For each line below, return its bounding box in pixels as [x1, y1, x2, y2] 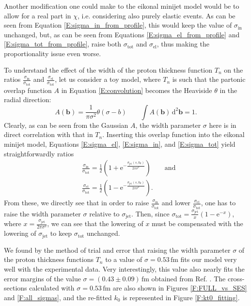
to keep [50, 228, 72, 238]
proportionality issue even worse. [4, 48, 101, 58]
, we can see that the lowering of [47, 218, 143, 229]
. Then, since [131, 208, 170, 218]
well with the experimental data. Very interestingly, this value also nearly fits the [4, 263, 245, 274]
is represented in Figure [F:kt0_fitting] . [123, 292, 240, 302]
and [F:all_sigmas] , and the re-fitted [4, 292, 112, 302]
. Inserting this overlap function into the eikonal [102, 129, 245, 139]
